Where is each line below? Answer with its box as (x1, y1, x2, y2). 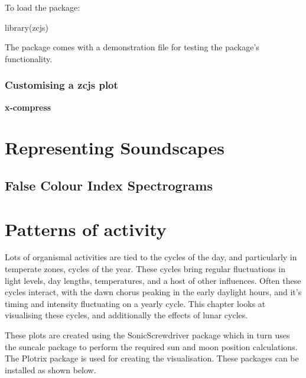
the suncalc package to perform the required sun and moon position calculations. (5, 340, 298, 353)
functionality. (5, 52, 53, 64)
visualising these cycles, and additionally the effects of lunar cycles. (5, 309, 248, 321)
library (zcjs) (5, 21, 49, 33)
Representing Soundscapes (5, 135, 225, 160)
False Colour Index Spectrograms (5, 176, 213, 194)
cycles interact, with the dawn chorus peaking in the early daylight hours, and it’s (5, 286, 302, 298)
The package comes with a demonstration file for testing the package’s (5, 41, 259, 53)
